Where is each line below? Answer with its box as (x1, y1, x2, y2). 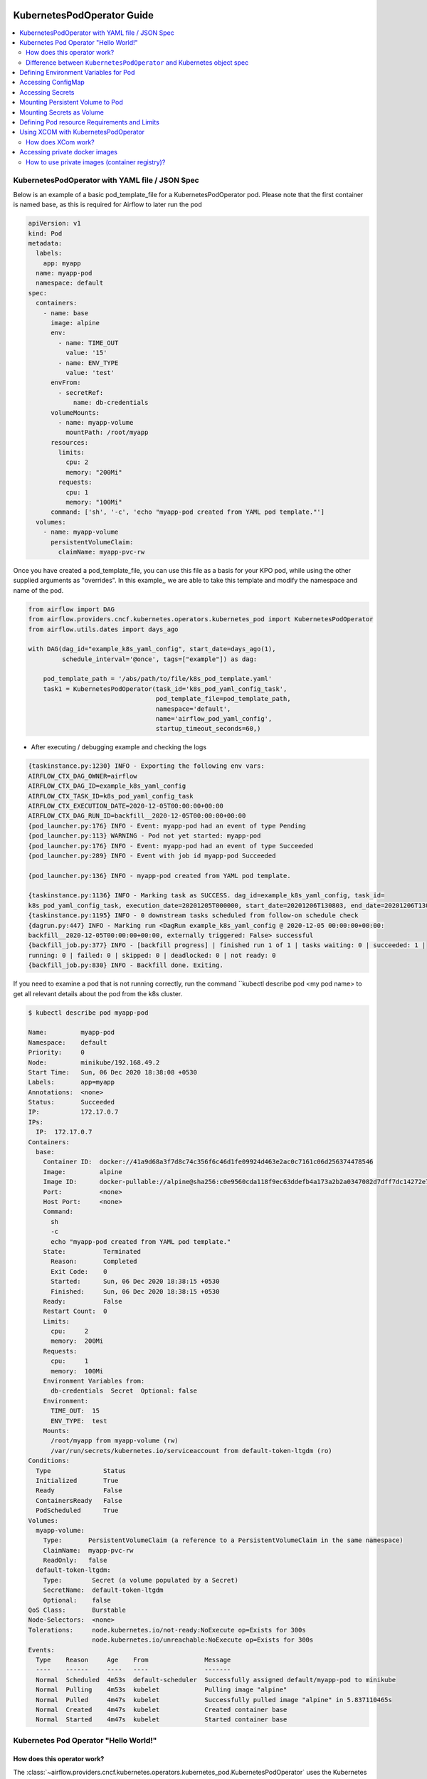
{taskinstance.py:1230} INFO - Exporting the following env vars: (28, 762, 265, 770)
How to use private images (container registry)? (26, 157, 166, 167)
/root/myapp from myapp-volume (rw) (51, 1437, 179, 1445)
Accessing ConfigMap (19, 78, 85, 87)
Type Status (36, 1467, 126, 1474)
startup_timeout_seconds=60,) (155, 724, 261, 733)
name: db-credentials (73, 398, 149, 407)
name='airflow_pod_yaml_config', (155, 715, 273, 723)
